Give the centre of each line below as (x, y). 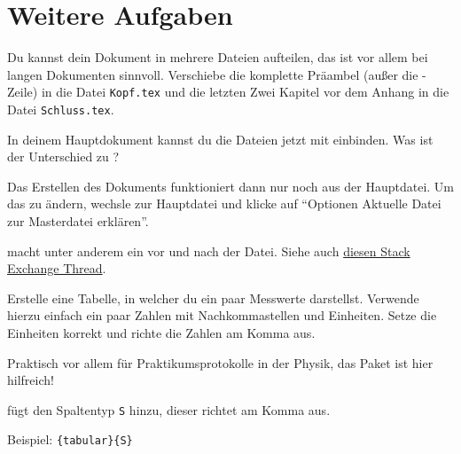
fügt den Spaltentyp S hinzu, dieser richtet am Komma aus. (169, 409)
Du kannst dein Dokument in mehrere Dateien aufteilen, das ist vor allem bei (218, 57)
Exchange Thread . (57, 268)
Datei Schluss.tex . (61, 109)
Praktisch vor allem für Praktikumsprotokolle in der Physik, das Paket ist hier (220, 362)
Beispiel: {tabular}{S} (70, 439)
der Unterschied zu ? (63, 157)
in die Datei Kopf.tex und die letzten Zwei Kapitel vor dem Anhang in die (245, 92)
